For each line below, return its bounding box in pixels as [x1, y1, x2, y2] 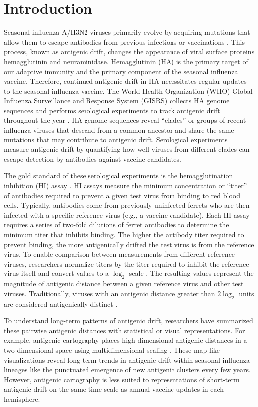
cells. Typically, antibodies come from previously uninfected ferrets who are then [4, 200, 250, 210]
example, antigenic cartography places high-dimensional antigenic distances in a [4, 335, 247, 345]
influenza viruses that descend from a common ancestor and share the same [4, 125, 234, 135]
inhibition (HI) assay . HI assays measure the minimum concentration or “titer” [4, 180, 247, 191]
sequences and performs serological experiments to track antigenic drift [4, 105, 220, 115]
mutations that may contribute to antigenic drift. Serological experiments [4, 134, 228, 144]
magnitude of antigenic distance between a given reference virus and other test [4, 278, 244, 289]
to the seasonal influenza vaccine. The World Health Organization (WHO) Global [4, 85, 253, 96]
